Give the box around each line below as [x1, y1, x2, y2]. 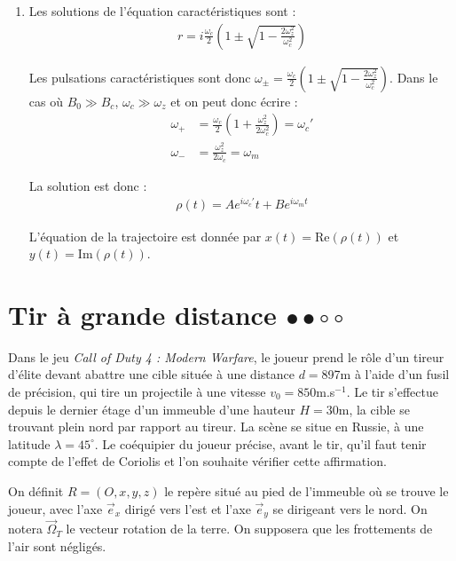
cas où [28, 91, 63, 110]
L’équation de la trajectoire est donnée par [28, 226, 262, 245]
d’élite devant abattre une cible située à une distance [8, 365, 295, 383]
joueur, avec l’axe [8, 499, 103, 518]
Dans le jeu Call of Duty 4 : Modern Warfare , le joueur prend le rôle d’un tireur [8, 347, 444, 366]
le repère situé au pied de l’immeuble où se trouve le [164, 481, 449, 500]
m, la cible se [338, 399, 410, 418]
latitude [8, 434, 51, 453]
